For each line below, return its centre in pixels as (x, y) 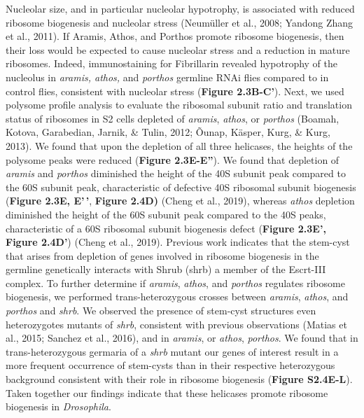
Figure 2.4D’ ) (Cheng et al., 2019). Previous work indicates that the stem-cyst (178, 242)
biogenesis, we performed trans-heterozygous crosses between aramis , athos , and (177, 297)
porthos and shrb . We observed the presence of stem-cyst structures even (161, 311)
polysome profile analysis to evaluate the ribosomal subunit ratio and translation (179, 105)
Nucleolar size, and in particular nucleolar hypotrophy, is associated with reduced (180, 8)
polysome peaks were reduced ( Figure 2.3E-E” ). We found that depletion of (173, 159)
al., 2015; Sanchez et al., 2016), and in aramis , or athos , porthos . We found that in (182, 338)
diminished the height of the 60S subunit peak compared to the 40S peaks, (166, 214)
